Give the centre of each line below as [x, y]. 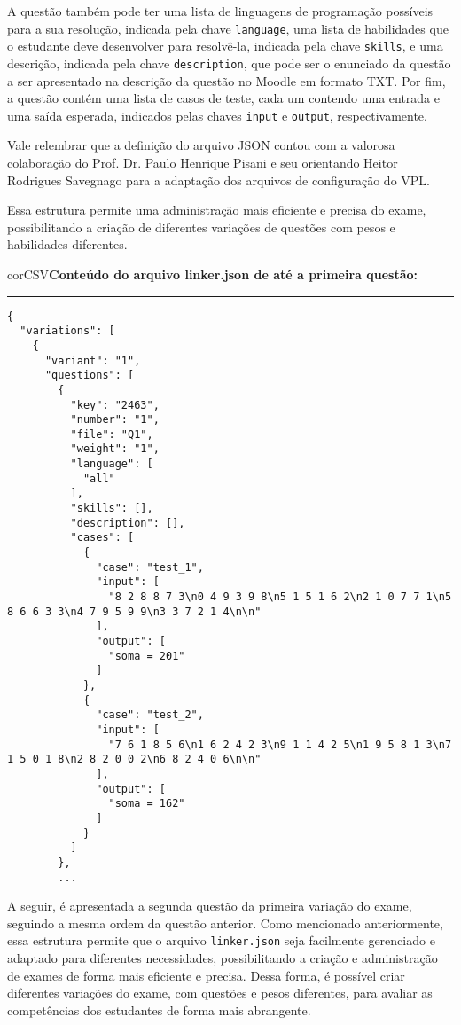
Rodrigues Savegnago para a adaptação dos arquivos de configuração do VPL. [219, 180]
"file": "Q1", [112, 434]
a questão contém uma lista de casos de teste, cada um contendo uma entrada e [223, 98]
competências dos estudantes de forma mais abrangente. [159, 1009]
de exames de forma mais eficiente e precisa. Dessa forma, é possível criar [206, 975]
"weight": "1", [115, 449]
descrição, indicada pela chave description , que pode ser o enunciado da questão [229, 63]
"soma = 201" [147, 656]
